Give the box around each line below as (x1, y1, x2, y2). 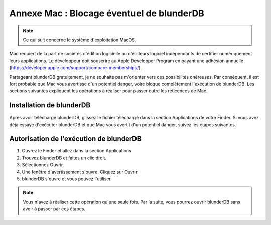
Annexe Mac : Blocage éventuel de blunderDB (9, 8, 204, 19)
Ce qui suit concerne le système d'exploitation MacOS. (23, 37, 137, 43)
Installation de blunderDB (9, 101, 91, 110)
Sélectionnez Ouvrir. (22, 162, 64, 168)
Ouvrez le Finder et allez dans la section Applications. (22, 148, 133, 154)
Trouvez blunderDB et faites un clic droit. (22, 155, 107, 161)
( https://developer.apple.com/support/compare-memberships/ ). (9, 65, 142, 71)
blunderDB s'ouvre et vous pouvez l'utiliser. (22, 176, 112, 182)
